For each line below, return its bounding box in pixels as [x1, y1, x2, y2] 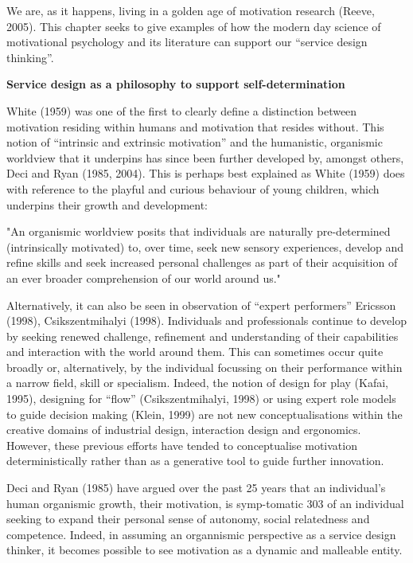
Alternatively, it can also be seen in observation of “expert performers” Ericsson [6, 296, 396, 313]
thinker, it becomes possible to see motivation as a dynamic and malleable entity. [6, 541, 403, 558]
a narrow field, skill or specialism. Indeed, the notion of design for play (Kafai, [6, 374, 389, 391]
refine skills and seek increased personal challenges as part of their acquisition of [6, 254, 398, 271]
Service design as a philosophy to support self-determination [6, 76, 345, 92]
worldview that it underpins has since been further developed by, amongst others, [6, 149, 404, 166]
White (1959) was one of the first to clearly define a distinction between [6, 102, 357, 119]
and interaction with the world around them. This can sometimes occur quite [6, 343, 384, 360]
